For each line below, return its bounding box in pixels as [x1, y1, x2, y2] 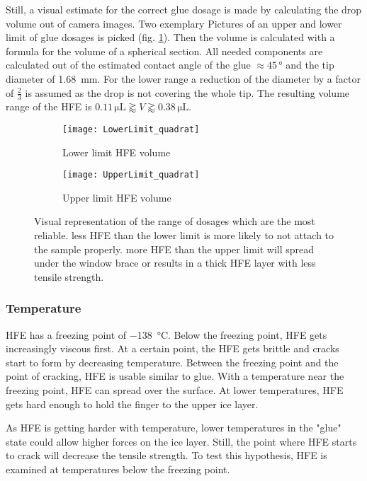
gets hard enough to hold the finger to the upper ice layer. [6, 396, 259, 411]
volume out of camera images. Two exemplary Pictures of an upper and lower [6, 16, 342, 30]
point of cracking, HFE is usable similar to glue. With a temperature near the [6, 369, 344, 383]
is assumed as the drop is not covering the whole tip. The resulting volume [25, 85, 350, 100]
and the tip [286, 57, 334, 72]
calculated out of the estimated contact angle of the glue [6, 57, 251, 72]
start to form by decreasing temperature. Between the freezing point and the [6, 354, 339, 369]
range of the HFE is [6, 99, 92, 114]
